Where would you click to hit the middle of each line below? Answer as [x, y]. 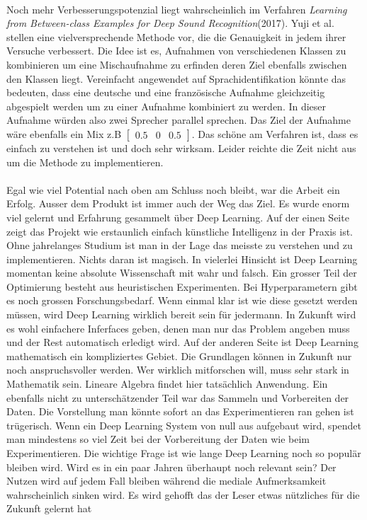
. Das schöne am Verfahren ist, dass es [275, 133]
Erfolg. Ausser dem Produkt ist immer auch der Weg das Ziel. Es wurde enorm [178, 203]
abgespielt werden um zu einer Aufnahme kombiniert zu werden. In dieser [166, 106]
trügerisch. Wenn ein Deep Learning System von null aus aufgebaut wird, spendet [184, 425]
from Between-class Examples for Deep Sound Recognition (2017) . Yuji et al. [170, 23]
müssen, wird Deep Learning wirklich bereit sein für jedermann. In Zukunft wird [181, 314]
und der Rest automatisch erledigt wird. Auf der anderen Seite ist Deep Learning [182, 342]
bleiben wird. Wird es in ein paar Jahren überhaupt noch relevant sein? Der [171, 467]
